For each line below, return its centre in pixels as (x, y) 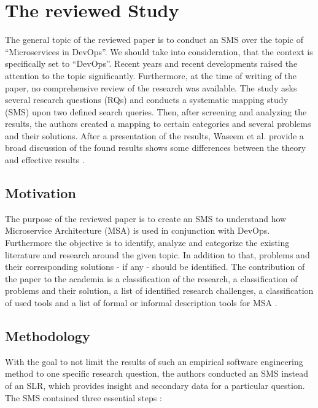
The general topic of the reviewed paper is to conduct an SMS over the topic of (154, 40)
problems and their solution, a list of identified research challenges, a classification (159, 291)
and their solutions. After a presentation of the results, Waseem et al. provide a (154, 135)
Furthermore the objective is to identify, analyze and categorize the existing (147, 243)
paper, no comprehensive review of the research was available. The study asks (151, 87)
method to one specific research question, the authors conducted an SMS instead (157, 373)
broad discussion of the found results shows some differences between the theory (156, 148)
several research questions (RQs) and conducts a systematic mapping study (147, 100)
